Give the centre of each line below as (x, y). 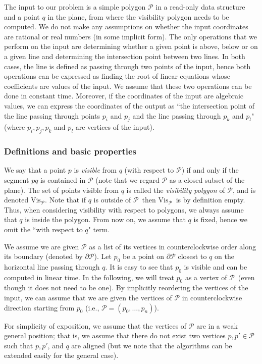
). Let (103, 256)
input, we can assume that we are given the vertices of (88, 298)
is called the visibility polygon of (176, 190)
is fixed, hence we (221, 219)
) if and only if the (210, 170)
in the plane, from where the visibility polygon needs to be (138, 16)
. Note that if (66, 200)
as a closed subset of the (207, 179)
